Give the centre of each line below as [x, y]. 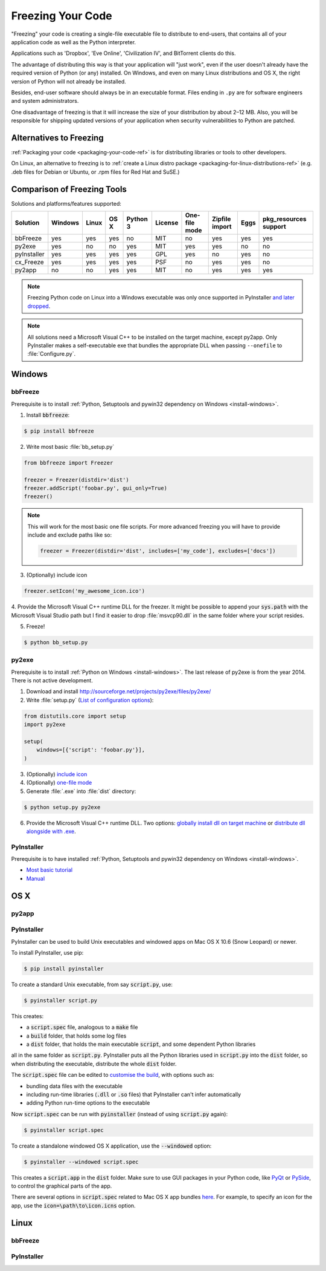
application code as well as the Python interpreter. [73, 42]
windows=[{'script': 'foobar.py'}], [91, 750]
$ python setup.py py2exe [62, 807]
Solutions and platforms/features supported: [66, 203]
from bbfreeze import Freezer [69, 462]
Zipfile [222, 219]
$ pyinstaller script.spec [64, 1130]
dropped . [39, 306]
